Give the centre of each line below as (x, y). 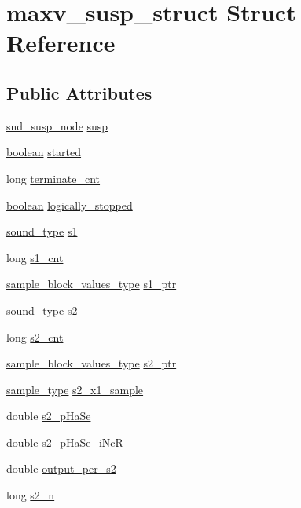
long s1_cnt (35, 257)
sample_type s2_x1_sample (75, 389)
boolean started (44, 152)
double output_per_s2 (61, 468)
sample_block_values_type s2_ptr (92, 363)
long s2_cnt (35, 336)
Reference (61, 43)
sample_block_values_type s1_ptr (92, 284)
